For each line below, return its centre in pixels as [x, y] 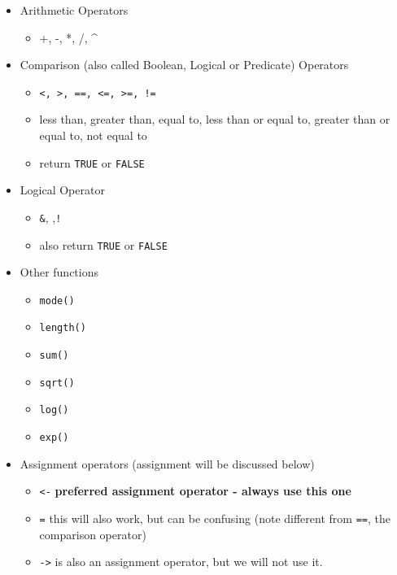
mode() [57, 301]
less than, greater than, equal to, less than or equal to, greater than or [215, 119]
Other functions [59, 272]
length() [63, 328]
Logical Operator [62, 190]
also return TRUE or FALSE [103, 244]
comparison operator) [93, 534]
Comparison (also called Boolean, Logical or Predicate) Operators [184, 65]
